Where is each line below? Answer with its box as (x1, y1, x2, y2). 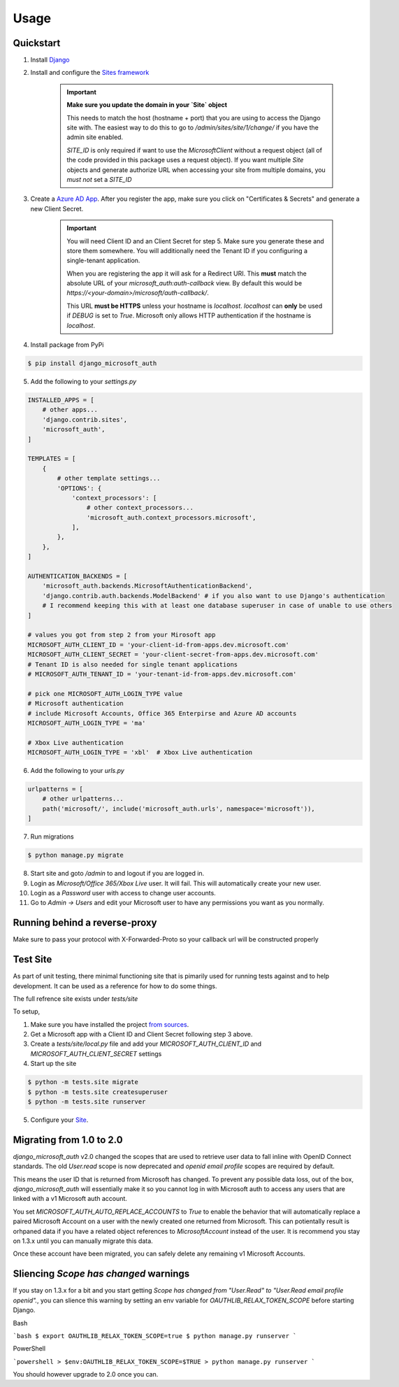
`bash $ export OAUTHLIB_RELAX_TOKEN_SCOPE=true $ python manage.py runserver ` (13, 1332, 297, 1339)
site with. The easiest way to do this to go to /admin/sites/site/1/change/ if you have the (66, 123, 319, 132)
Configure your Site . (30, 1116, 89, 1124)
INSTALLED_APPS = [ (27, 396, 94, 404)
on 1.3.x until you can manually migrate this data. (13, 1237, 153, 1245)
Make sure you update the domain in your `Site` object (66, 101, 227, 109)
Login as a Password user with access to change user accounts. (30, 888, 216, 897)
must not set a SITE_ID (66, 175, 132, 183)
